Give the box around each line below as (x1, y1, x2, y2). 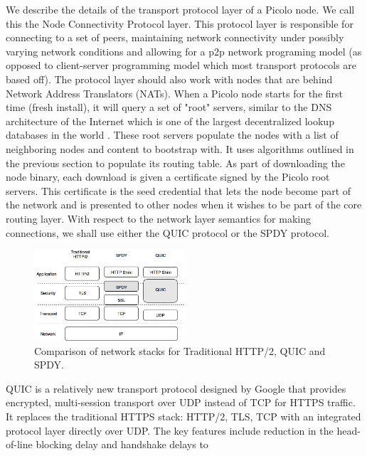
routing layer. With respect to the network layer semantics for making (6, 211, 312, 226)
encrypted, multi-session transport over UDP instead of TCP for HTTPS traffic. (6, 395, 356, 410)
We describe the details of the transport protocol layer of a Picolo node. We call (6, 2, 355, 16)
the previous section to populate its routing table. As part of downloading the (6, 155, 345, 170)
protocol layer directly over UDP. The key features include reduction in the (6, 423, 334, 438)
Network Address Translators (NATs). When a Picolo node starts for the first (6, 85, 343, 100)
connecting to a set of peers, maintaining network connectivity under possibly (6, 30, 344, 45)
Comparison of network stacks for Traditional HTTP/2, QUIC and (34, 343, 326, 358)
